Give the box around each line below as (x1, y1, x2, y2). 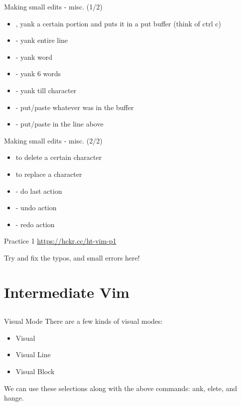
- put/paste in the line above (15, 119, 104, 129)
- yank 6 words (15, 68, 61, 79)
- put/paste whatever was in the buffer (15, 102, 134, 112)
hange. (4, 393, 24, 403)
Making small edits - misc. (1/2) (4, 1, 103, 11)
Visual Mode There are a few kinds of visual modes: (4, 316, 163, 326)
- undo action (15, 202, 57, 213)
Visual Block (15, 366, 55, 377)
